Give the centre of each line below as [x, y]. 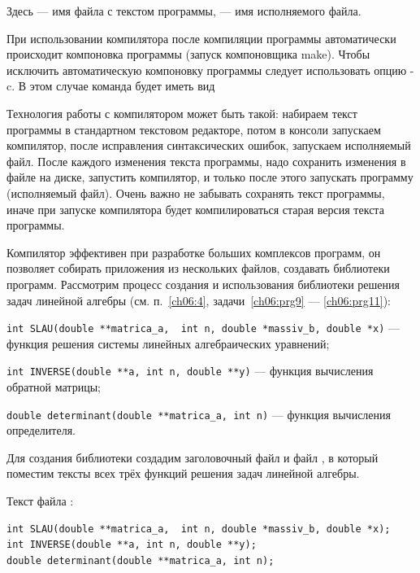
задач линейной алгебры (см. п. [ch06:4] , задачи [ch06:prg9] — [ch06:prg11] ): [199, 300]
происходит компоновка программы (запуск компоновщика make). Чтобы [188, 54]
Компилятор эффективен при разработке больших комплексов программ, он [194, 252]
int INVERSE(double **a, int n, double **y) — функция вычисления [190, 371]
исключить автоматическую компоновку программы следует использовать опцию [207, 70]
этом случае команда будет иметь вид [122, 86]
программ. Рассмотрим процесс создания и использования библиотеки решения [203, 284]
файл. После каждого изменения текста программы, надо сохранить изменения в [206, 161]
